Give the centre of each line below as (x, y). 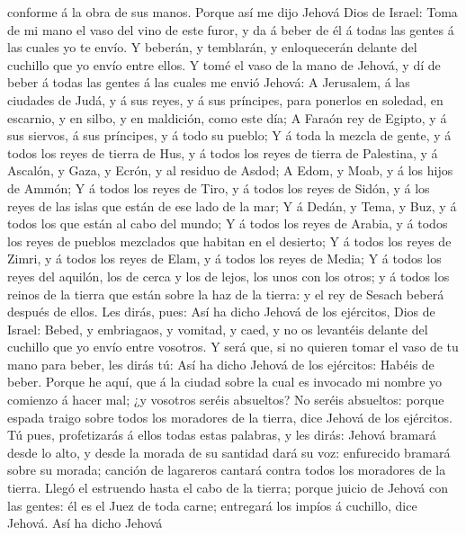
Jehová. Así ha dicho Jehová (85, 523)
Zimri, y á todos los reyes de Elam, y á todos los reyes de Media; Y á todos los (224, 259)
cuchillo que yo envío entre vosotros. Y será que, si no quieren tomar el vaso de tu (233, 347)
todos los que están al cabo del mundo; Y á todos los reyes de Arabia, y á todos (228, 223)
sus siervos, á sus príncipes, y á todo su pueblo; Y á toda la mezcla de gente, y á (229, 135)
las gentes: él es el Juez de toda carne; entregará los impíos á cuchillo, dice (212, 505)
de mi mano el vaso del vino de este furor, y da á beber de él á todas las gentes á (231, 29)
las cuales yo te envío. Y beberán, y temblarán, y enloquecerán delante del (212, 47)
